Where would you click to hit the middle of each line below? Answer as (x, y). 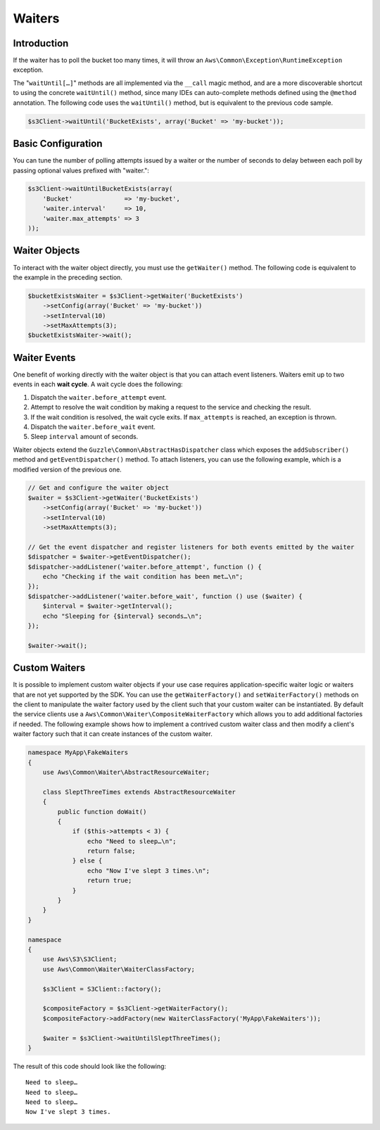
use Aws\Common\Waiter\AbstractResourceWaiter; (126, 772)
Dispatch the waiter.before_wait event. (93, 426)
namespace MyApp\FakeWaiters (78, 753)
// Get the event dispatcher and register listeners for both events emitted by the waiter (191, 547)
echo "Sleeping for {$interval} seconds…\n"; (122, 616)
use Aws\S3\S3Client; (80, 959)
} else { (87, 861)
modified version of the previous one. (68, 469)
